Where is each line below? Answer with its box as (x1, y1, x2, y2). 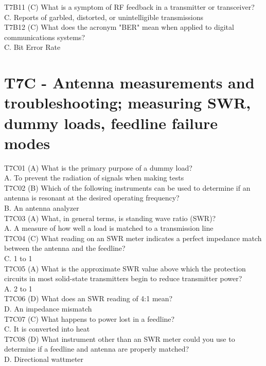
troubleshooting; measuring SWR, (4, 92, 251, 113)
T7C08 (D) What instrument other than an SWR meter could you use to (4, 333, 235, 344)
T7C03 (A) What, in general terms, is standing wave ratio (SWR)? (4, 212, 216, 223)
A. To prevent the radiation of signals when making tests (4, 172, 184, 183)
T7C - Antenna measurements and (4, 72, 255, 93)
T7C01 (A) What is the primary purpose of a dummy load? (4, 162, 192, 173)
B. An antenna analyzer (4, 203, 79, 213)
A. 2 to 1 (4, 283, 32, 294)
